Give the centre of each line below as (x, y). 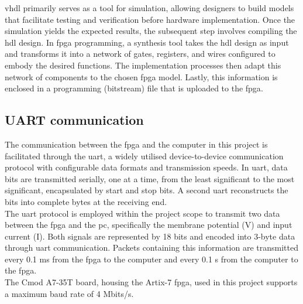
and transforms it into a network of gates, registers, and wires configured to (140, 54)
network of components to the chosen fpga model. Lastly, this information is (141, 76)
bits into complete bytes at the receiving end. (86, 201)
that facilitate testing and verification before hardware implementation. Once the (150, 19)
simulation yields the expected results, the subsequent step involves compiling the (151, 31)
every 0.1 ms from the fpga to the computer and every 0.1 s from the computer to (151, 259)
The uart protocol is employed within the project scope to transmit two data (142, 213)
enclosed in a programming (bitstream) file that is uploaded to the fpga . (134, 88)
